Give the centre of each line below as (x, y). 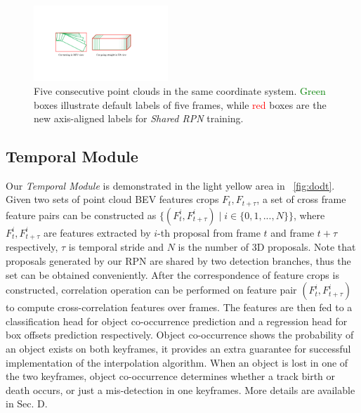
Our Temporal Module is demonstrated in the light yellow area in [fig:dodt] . (170, 185)
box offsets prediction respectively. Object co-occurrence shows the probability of (180, 335)
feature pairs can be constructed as (81, 215)
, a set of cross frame (301, 199)
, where (309, 215)
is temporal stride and (116, 247)
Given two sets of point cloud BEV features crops (112, 199)
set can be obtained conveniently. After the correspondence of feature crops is (172, 274)
